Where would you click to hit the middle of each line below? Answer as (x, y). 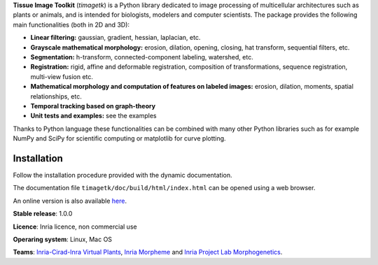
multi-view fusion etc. (62, 76)
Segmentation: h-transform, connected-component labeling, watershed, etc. (142, 57)
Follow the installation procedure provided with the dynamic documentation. (122, 175)
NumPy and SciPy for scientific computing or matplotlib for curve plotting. (120, 138)
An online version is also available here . (70, 201)
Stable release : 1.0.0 (43, 214)
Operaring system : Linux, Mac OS (62, 239)
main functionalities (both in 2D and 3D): (71, 24)
